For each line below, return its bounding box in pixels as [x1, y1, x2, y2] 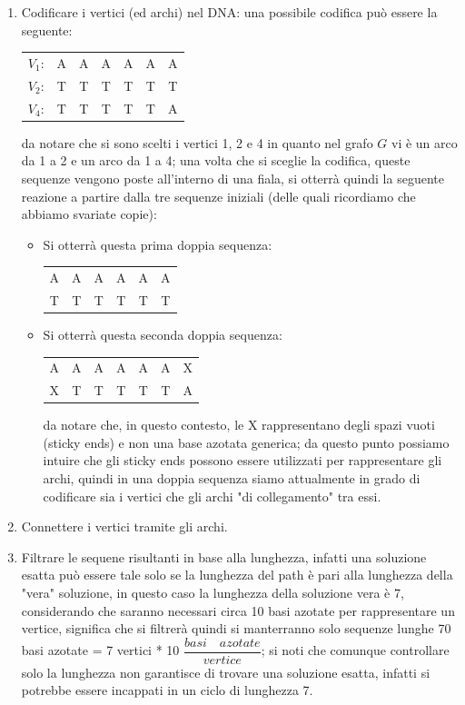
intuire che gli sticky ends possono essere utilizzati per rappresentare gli [43, 451, 442, 470]
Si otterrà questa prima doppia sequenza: [43, 234, 272, 253]
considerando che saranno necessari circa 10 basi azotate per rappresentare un [21, 601, 455, 620]
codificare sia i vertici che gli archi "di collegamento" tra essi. [43, 486, 381, 505]
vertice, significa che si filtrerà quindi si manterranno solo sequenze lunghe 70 [21, 619, 451, 638]
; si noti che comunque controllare [261, 640, 450, 660]
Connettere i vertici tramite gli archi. [21, 517, 228, 536]
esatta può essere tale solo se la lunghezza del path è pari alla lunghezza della [21, 565, 453, 584]
